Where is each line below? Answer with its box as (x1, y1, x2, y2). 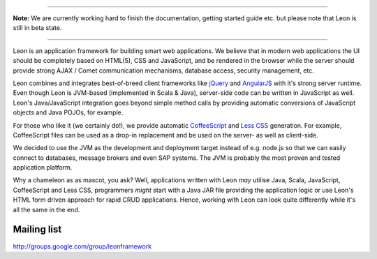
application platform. (13, 163, 73, 172)
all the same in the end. (13, 205, 80, 214)
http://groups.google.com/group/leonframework (13, 242, 152, 251)
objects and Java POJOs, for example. (13, 108, 124, 117)
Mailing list (13, 223, 62, 235)
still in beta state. (13, 24, 62, 32)
